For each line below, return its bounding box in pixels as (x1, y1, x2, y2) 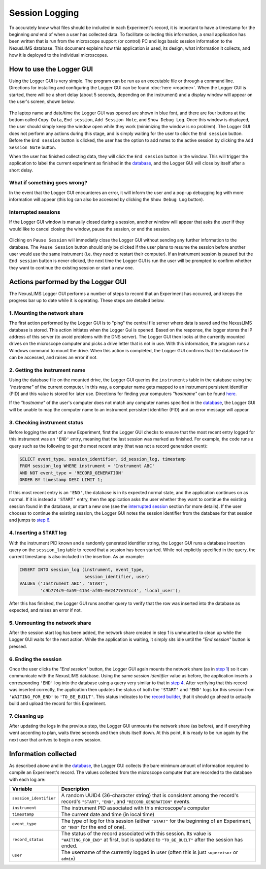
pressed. (9, 643, 27, 649)
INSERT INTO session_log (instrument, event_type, (19, 567, 145, 572)
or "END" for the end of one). (61, 823, 126, 830)
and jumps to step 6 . (9, 517, 51, 523)
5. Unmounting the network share (9, 619, 91, 626)
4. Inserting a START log (9, 530, 67, 536)
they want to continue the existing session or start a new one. (9, 265, 134, 270)
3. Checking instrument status (9, 419, 84, 426)
